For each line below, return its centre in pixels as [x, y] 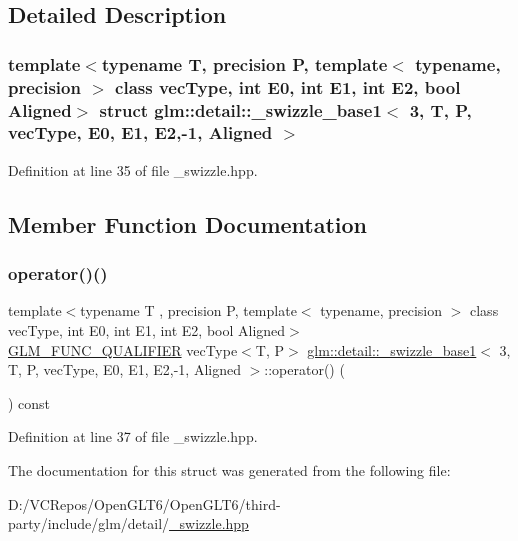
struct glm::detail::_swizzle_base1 [240, 109]
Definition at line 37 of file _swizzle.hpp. [133, 436]
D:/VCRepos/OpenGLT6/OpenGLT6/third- [144, 503]
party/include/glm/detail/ [89, 523]
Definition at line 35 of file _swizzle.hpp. [133, 169]
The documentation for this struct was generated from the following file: [229, 469]
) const [29, 402]
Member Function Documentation [188, 223]
